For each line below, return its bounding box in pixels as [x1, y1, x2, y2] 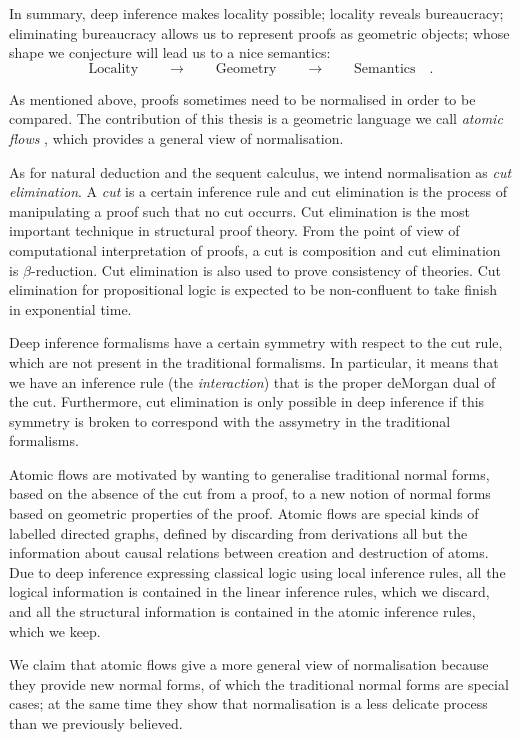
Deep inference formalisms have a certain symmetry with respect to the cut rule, [9, 332, 503, 353]
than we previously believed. [9, 713, 183, 733]
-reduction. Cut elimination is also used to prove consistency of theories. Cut [31, 259, 501, 280]
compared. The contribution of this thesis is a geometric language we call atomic [9, 108, 503, 129]
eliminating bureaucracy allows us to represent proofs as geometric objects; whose [9, 22, 510, 43]
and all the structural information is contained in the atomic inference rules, [9, 601, 476, 622]
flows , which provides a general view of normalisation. [9, 127, 344, 148]
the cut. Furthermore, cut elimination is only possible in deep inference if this [9, 391, 485, 412]
